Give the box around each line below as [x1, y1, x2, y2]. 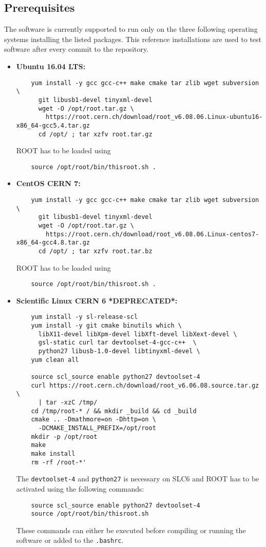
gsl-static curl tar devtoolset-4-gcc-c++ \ [38, 339, 197, 347]
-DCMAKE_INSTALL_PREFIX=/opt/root [38, 424, 156, 432]
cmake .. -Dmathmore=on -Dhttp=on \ [31, 416, 156, 423]
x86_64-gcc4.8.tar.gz [16, 239, 90, 247]
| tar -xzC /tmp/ [38, 399, 98, 407]
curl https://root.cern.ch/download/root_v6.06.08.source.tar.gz [31, 381, 259, 389]
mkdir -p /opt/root [31, 433, 98, 440]
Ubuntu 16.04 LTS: [16, 60, 86, 71]
